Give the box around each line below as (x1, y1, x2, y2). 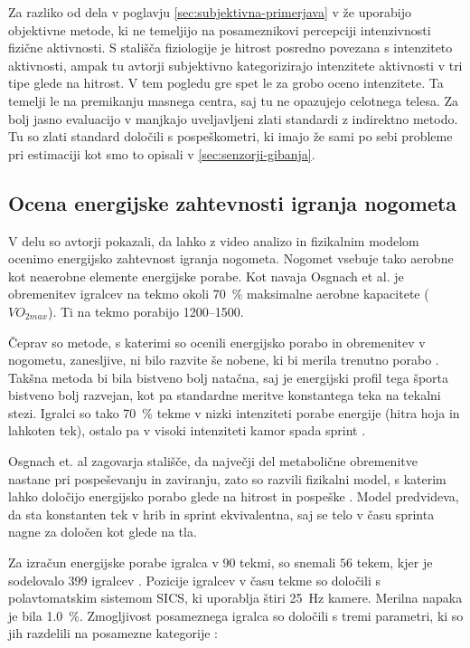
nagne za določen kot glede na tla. (8, 522, 197, 541)
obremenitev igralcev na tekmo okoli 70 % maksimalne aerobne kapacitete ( (8, 284, 429, 303)
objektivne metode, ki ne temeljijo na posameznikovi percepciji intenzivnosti (8, 20, 431, 39)
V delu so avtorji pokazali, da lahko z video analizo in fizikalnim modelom (8, 231, 419, 250)
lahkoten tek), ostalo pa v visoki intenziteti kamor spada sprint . (8, 421, 366, 440)
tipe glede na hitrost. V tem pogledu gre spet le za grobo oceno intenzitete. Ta (8, 73, 444, 92)
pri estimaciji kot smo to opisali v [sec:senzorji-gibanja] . (8, 144, 315, 163)
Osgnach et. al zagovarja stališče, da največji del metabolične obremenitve (8, 452, 418, 471)
